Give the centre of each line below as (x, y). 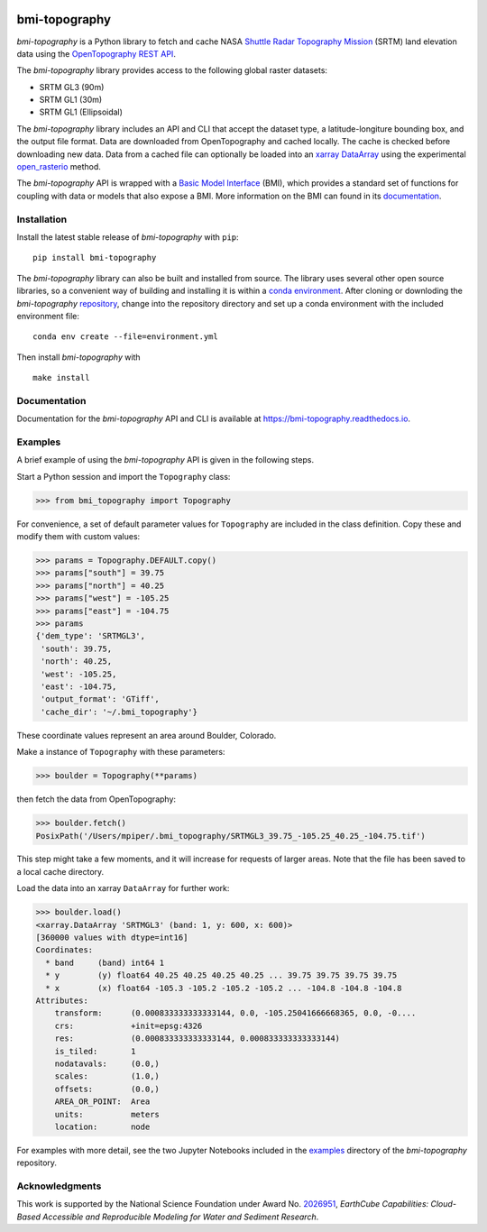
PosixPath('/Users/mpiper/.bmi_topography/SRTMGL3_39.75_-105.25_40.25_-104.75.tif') (230, 836)
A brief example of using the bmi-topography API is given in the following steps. (165, 460)
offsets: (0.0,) (107, 1089)
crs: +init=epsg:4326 (129, 1025)
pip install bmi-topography (95, 258)
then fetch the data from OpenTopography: (96, 799)
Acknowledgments (59, 1186)
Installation (42, 219)
